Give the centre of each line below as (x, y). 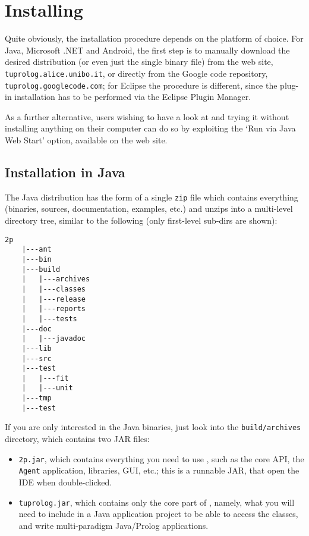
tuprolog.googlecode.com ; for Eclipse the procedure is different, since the (141, 85)
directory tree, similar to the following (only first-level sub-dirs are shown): (141, 220)
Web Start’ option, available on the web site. (86, 140)
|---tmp (37, 398)
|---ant (37, 250)
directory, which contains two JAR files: (77, 439)
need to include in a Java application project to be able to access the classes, (158, 514)
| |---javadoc (54, 339)
